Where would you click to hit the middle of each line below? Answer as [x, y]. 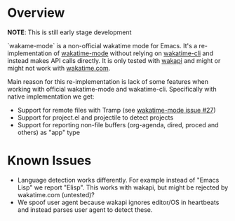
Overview [36, 13]
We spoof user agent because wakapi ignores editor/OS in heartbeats [118, 202]
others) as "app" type [49, 132]
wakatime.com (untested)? [56, 194]
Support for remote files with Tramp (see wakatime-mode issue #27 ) [116, 110]
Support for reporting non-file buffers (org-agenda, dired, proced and [118, 124]
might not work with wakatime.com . [59, 68]
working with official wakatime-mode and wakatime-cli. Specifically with [112, 89]
